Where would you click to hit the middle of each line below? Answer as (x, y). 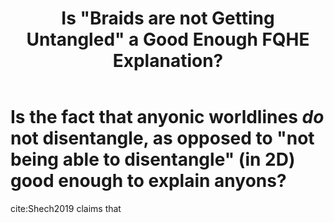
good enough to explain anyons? (148, 181)
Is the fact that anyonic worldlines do (167, 117)
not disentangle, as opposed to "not (162, 138)
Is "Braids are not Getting (168, 18)
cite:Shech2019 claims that (66, 208)
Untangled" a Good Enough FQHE (168, 39)
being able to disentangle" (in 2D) (153, 159)
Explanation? (168, 61)
